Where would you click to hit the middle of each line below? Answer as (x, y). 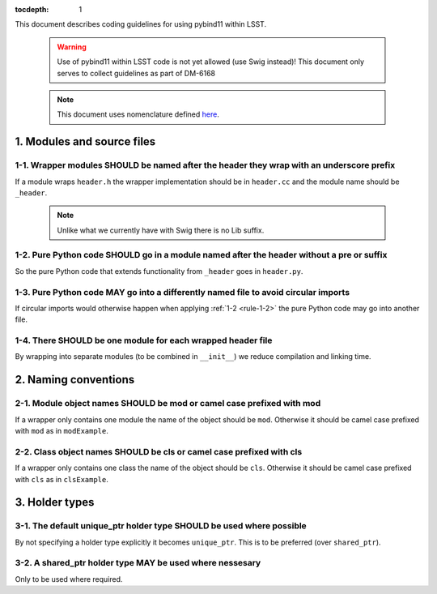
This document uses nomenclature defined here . (138, 114)
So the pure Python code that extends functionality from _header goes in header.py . (159, 271)
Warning (72, 47)
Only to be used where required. (69, 579)
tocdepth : (32, 9)
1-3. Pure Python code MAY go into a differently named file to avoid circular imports (182, 292)
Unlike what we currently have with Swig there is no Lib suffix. (161, 230)
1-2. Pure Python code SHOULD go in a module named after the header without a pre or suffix (201, 255)
